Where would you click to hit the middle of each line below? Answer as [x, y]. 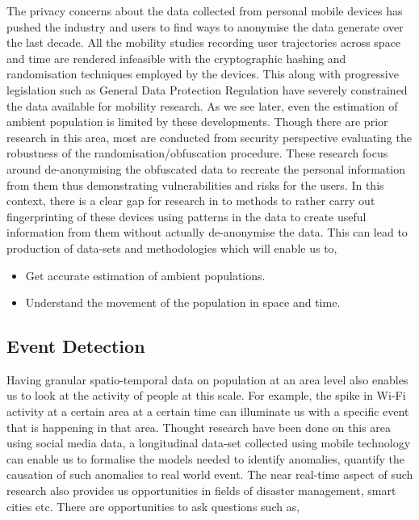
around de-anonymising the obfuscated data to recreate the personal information [206, 168]
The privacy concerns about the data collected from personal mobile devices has [205, 10]
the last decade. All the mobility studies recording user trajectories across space [204, 42]
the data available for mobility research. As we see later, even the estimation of [202, 105]
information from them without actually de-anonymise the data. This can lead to [207, 232]
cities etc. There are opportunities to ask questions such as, [153, 506]
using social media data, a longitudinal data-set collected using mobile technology [209, 443]
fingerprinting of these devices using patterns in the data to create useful [186, 216]
